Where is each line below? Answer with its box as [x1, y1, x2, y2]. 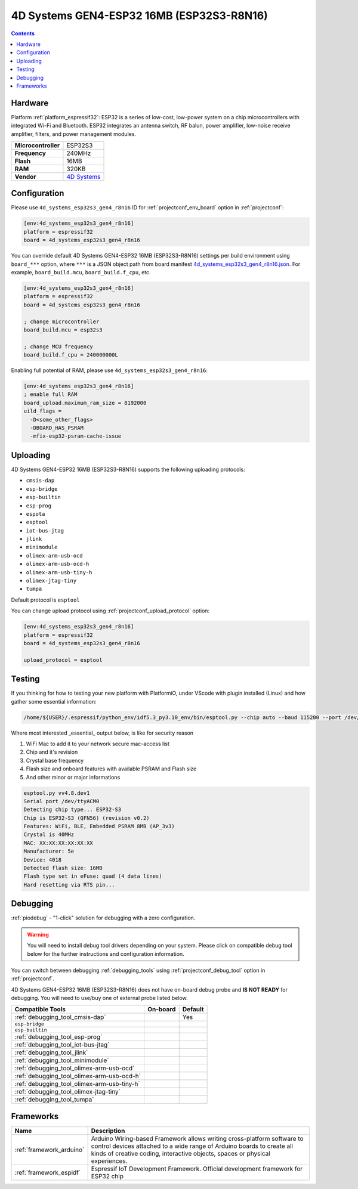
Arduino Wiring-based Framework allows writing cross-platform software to [91, 1134, 304, 1142]
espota [26, 510, 45, 517]
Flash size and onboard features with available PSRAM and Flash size [26, 765, 197, 772]
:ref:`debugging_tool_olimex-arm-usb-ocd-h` [14, 1072, 141, 1080]
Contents [11, 30, 35, 37]
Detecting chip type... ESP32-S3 [23, 806, 122, 813]
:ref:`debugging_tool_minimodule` [14, 1056, 109, 1064]
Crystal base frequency [26, 757, 84, 764]
